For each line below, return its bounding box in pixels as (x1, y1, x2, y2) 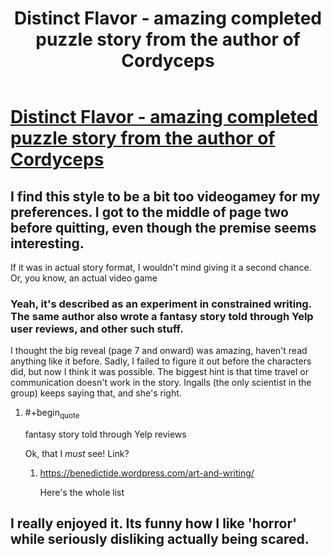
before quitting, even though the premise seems (10, 219, 317, 236)
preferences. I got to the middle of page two (10, 203, 289, 221)
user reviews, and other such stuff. (10, 322, 184, 336)
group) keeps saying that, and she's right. (10, 387, 182, 399)
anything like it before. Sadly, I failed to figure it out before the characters (10, 355, 312, 367)
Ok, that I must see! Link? (24, 448, 130, 460)
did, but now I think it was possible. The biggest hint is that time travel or (10, 366, 309, 378)
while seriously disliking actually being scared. (10, 531, 310, 548)
